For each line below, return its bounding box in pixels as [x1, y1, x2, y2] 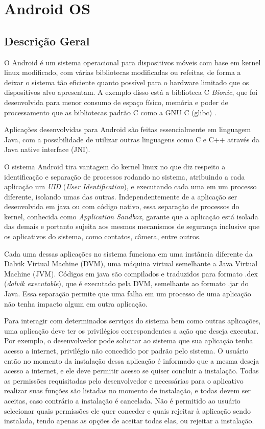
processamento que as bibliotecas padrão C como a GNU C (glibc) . [4, 107, 216, 117]
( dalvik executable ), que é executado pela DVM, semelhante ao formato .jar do [4, 278, 249, 289]
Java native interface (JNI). [4, 144, 90, 155]
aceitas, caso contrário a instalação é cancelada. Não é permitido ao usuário [4, 395, 240, 406]
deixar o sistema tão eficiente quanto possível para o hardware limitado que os [4, 77, 249, 87]
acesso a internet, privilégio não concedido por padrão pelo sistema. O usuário [4, 345, 249, 356]
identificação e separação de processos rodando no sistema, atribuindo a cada [4, 171, 245, 182]
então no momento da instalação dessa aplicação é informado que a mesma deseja [4, 355, 259, 366]
